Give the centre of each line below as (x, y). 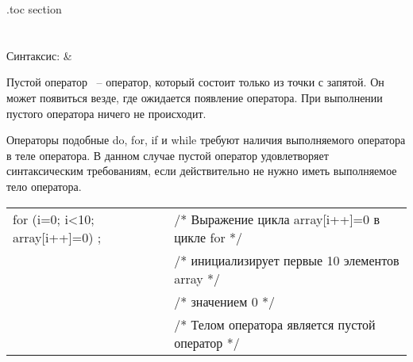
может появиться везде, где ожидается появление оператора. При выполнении (195, 97)
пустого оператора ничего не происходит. (106, 113)
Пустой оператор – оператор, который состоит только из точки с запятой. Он (195, 82)
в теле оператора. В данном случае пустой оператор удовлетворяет (168, 155)
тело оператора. (44, 186)
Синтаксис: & (39, 55)
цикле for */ (208, 237)
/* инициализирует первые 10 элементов (287, 260)
